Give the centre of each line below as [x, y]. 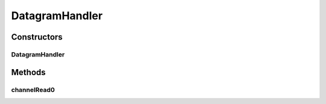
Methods [28, 72]
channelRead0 [33, 90]
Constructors [37, 37]
